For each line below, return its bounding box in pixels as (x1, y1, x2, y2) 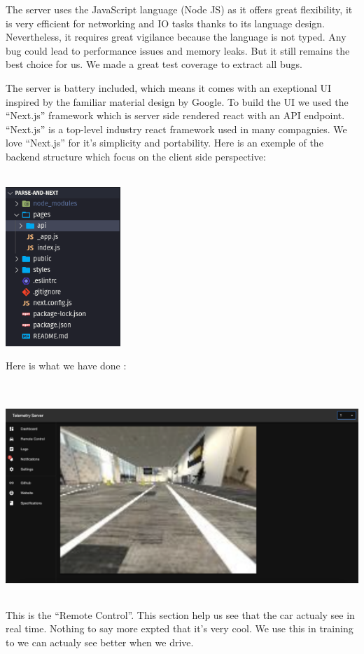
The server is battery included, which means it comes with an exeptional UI (6, 80, 332, 95)
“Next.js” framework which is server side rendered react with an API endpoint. (6, 108, 345, 123)
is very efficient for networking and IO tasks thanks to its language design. (6, 15, 325, 30)
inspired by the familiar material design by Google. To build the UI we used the (6, 94, 349, 109)
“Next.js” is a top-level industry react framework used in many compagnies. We (6, 121, 347, 136)
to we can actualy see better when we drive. (6, 634, 194, 649)
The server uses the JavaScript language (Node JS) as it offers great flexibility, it (6, 2, 353, 16)
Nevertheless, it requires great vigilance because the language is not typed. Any (6, 29, 346, 44)
